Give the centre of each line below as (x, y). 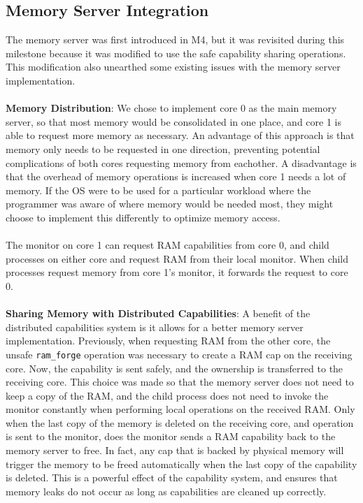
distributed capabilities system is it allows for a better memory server (155, 327)
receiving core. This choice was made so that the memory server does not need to (180, 382)
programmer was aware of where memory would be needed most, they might (170, 204)
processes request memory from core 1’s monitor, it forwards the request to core (177, 272)
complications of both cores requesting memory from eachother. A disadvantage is (181, 162)
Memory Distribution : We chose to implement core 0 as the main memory (171, 108)
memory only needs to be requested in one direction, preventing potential (163, 148)
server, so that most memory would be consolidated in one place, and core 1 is (173, 121)
